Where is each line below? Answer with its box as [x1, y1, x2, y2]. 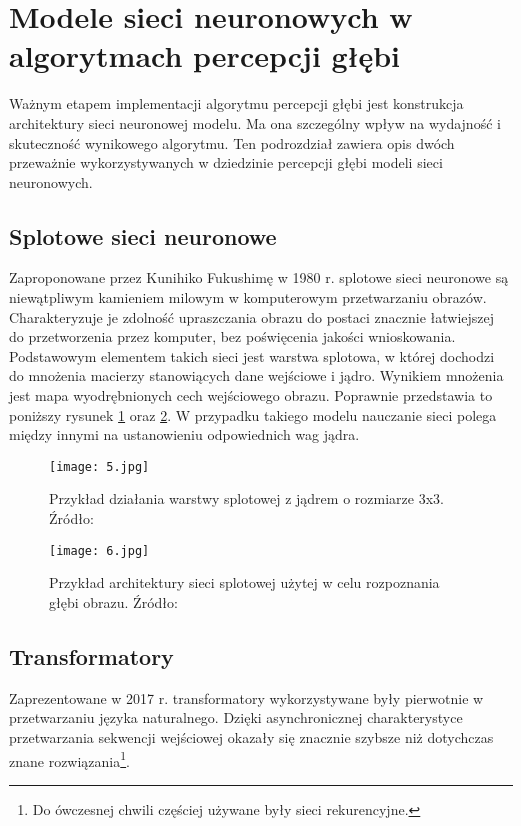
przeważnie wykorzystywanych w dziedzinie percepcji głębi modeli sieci [9, 152, 443, 173]
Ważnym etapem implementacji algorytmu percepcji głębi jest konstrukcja [9, 93, 464, 114]
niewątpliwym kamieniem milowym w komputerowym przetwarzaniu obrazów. [9, 287, 487, 308]
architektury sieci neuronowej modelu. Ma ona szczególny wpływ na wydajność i [9, 112, 501, 133]
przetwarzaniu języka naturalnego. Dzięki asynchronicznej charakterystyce [9, 707, 463, 728]
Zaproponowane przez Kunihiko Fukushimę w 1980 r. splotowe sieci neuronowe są [9, 267, 509, 288]
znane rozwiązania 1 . [9, 747, 131, 771]
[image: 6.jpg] [49, 543, 150, 558]
